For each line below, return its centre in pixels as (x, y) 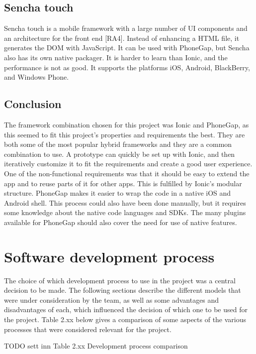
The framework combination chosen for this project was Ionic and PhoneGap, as (127, 124)
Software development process (109, 256)
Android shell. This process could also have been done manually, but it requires (125, 202)
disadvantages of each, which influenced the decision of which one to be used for (126, 309)
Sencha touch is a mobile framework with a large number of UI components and (126, 28)
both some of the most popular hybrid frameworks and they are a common (118, 144)
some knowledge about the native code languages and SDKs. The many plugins (125, 212)
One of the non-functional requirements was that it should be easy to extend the (127, 173)
